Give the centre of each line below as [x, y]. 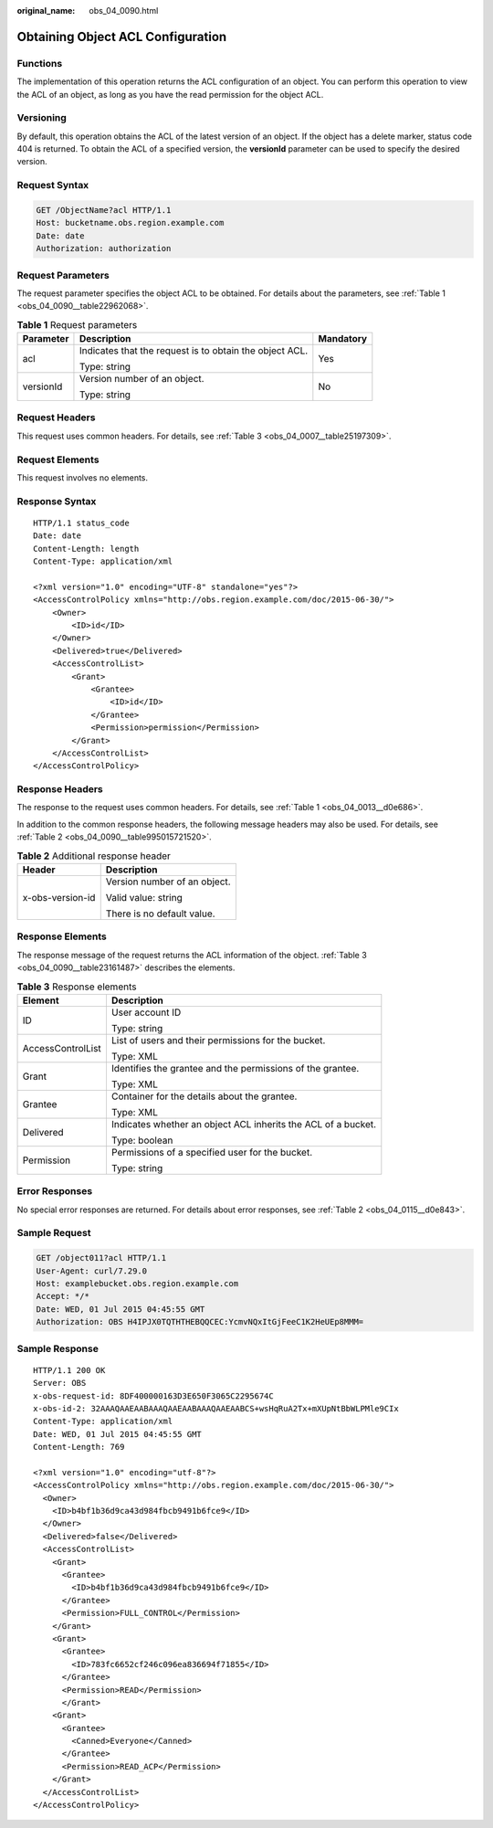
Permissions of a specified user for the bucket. [212, 1152]
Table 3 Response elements [77, 987]
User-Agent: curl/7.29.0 [92, 1271]
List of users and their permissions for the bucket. [218, 1040]
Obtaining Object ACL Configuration [122, 37]
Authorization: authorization [104, 248]
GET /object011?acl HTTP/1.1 [101, 1258]
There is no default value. [160, 914]
